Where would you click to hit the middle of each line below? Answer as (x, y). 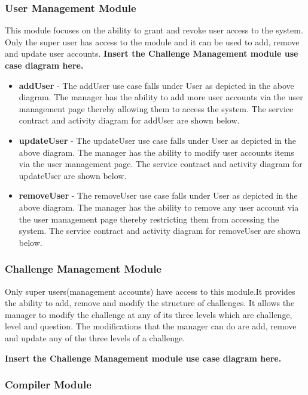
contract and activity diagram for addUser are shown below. (129, 120)
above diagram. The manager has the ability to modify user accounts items (156, 152)
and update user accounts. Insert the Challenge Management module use (152, 53)
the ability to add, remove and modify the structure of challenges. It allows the (150, 303)
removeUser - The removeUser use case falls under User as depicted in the (158, 195)
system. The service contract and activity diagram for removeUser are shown (160, 231)
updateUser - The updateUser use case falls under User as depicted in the (157, 140)
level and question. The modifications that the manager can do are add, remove (151, 326)
